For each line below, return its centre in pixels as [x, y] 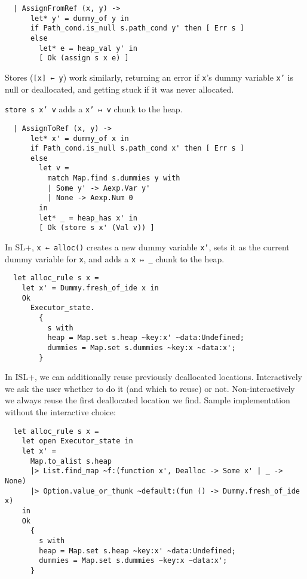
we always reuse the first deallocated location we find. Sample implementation [148, 400]
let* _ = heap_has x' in [88, 218]
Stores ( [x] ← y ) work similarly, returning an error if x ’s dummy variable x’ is [149, 77]
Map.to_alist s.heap [71, 461]
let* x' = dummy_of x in [79, 138]
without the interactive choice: [60, 412]
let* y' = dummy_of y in [79, 18]
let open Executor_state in [77, 441]
